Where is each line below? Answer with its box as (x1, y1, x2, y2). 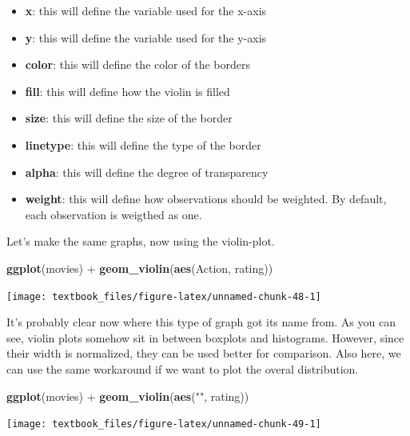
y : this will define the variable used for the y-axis (25, 29, 267, 46)
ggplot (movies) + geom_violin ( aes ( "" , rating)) (6, 387, 249, 404)
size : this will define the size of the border (25, 110, 233, 126)
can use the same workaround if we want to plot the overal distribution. (6, 360, 359, 377)
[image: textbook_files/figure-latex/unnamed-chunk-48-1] (6, 290, 321, 302)
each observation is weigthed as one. (25, 206, 202, 222)
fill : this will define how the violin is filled (25, 82, 230, 99)
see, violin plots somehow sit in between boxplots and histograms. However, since (6, 329, 404, 346)
